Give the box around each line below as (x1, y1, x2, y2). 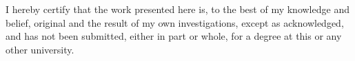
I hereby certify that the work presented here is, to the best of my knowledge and (6, 2, 349, 16)
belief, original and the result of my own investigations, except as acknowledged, (6, 15, 344, 29)
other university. (6, 42, 74, 56)
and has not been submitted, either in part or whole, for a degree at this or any (6, 29, 342, 43)
